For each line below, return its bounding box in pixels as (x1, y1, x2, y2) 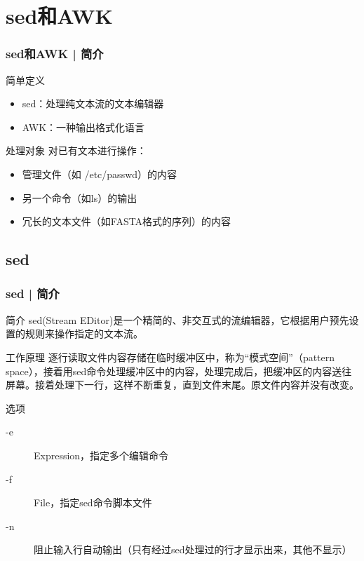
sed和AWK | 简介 (6, 45, 104, 62)
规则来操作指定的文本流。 (25, 326, 143, 341)
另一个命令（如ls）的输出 (22, 190, 137, 205)
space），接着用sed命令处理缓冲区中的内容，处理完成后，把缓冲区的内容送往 (6, 363, 352, 378)
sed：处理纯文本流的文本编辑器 (22, 96, 164, 111)
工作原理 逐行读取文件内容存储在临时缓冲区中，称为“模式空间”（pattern (6, 349, 335, 364)
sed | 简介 (6, 285, 60, 302)
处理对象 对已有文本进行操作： (6, 143, 147, 158)
